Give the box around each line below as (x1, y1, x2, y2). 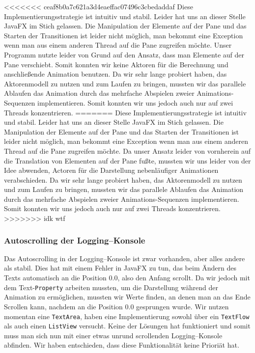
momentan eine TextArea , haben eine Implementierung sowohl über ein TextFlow (4, 311, 250, 321)
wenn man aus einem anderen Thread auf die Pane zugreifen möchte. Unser (4, 40, 232, 50)
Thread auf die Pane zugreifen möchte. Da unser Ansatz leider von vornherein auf (4, 145, 251, 156)
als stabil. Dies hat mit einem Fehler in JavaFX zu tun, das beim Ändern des (4, 263, 236, 273)
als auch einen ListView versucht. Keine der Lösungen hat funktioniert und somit (4, 321, 251, 331)
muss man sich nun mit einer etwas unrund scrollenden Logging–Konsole (4, 330, 223, 340)
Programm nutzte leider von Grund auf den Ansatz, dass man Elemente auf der (4, 49, 244, 59)
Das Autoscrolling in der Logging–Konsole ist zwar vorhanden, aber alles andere (4, 253, 245, 263)
